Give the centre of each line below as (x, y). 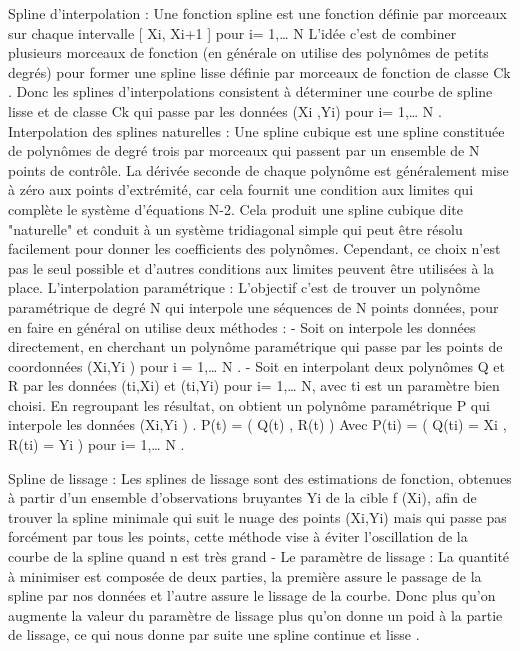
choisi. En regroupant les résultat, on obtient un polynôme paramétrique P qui (249, 404)
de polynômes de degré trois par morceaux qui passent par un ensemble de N (244, 150)
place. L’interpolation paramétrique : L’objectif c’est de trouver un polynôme (244, 287)
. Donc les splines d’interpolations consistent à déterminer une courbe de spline (250, 91)
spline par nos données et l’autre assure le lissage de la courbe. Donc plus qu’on (252, 595)
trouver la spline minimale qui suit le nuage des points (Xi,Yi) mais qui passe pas (257, 516)
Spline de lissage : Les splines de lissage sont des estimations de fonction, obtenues (260, 477)
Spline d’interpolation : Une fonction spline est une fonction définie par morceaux (257, 13)
